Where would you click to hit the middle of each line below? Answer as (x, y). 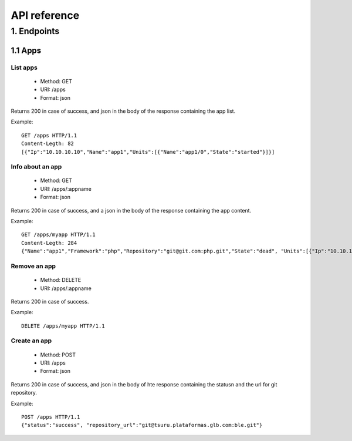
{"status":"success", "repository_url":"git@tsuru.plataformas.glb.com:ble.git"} (142, 425)
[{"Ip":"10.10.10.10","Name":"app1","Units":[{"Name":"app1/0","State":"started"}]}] (148, 152)
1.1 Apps (26, 50)
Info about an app (36, 167)
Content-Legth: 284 (49, 243)
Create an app (31, 341)
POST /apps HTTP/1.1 (51, 417)
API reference (45, 15)
